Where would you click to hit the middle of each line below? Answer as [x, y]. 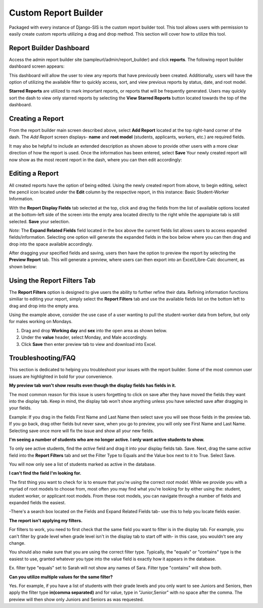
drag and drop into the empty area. [44, 306]
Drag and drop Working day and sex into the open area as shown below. [94, 330]
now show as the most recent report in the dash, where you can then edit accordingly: [95, 160]
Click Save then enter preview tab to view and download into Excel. [89, 344]
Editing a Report [34, 174]
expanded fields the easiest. [37, 503]
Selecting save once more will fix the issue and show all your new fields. [82, 431]
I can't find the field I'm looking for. [45, 473]
